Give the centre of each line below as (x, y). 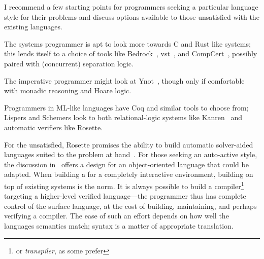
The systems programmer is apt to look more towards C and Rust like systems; (127, 43)
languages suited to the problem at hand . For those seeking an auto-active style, (131, 154)
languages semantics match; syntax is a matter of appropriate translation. (119, 225)
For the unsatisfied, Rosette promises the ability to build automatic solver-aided (129, 144)
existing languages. (33, 27)
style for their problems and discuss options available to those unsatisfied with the (132, 16)
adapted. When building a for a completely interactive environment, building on (129, 174)
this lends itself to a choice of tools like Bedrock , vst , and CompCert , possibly (131, 53)
